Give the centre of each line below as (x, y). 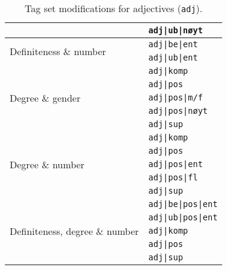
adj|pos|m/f (175, 97)
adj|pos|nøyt (178, 111)
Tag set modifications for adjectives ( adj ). (114, 8)
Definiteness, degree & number (74, 231)
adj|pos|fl (173, 177)
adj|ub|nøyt (175, 30)
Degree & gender (45, 97)
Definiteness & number (58, 51)
